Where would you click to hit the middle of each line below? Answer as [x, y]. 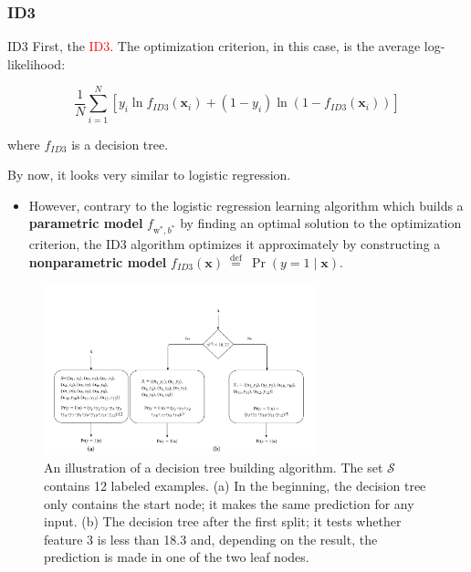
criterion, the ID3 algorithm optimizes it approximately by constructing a [235, 244]
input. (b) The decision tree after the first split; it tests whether [223, 521]
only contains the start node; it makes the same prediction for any [229, 503]
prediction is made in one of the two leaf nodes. [177, 557]
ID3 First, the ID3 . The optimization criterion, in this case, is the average [214, 46]
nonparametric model [98, 261]
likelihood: [37, 63]
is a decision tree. [120, 144]
